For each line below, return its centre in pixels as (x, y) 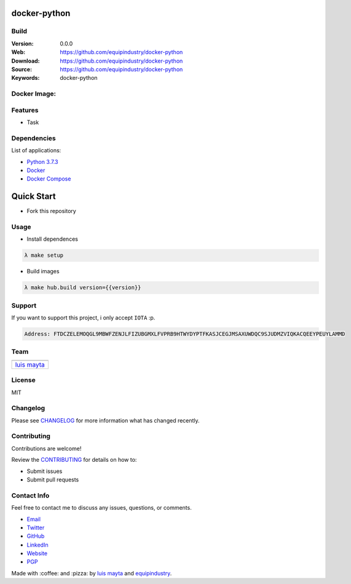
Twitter (36, 528)
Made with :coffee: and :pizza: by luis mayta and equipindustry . (92, 573)
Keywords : (26, 78)
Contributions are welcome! (46, 448)
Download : (26, 61)
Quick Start (34, 197)
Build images (43, 271)
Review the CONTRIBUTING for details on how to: (74, 460)
